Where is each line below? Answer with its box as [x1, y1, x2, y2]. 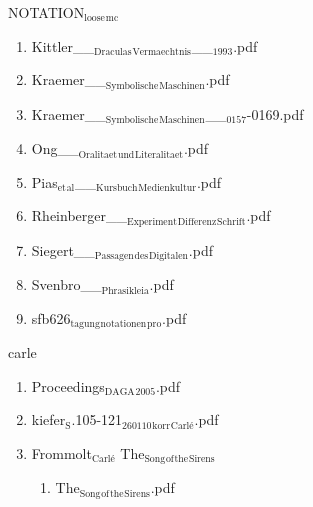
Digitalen [148, 251, 189, 262]
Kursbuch [96, 183, 138, 194]
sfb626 [31, 307, 71, 328]
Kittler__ [31, 35, 95, 56]
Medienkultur [138, 183, 197, 194]
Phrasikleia [101, 285, 149, 296]
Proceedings [31, 375, 105, 396]
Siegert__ [31, 239, 95, 260]
